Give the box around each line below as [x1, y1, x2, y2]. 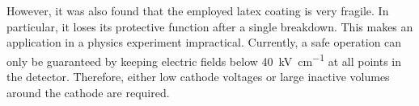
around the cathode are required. [6, 84, 170, 100]
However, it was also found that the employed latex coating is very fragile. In [6, 2, 389, 18]
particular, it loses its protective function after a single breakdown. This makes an [6, 18, 413, 35]
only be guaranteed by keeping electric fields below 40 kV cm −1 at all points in [6, 50, 402, 69]
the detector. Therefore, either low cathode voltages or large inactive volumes [6, 68, 390, 85]
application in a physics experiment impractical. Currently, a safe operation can [6, 34, 402, 51]
